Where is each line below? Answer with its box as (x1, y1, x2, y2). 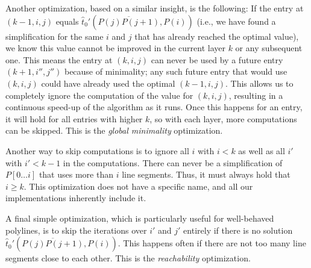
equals (55, 14, 79, 27)
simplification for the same (5, 30, 104, 42)
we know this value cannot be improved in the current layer (5, 42, 225, 54)
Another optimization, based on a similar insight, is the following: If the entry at (5, 2, 304, 14)
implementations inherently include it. (5, 192, 146, 204)
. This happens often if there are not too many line (118, 237, 306, 249)
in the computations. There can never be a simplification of (63, 156, 283, 169)
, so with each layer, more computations (149, 112, 297, 125)
